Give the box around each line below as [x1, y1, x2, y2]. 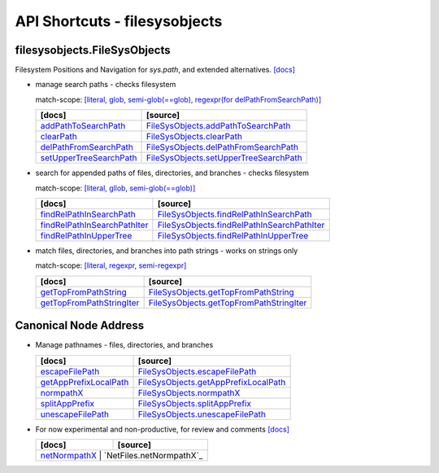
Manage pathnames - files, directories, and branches [35, 340, 214, 350]
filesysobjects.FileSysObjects [15, 43, 171, 57]
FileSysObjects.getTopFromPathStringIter [148, 297, 307, 309]
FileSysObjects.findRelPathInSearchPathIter [157, 220, 325, 231]
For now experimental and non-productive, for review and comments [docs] [35, 424, 290, 434]
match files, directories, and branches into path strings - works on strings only [35, 246, 298, 256]
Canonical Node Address [15, 318, 145, 333]
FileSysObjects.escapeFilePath [137, 366, 257, 377]
